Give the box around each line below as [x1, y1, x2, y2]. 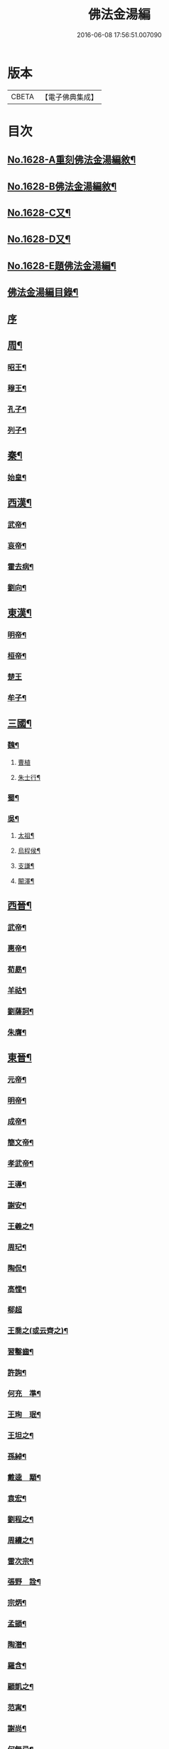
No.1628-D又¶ [7, 233, 71, 245]
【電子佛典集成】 [40, 92, 98, 102]
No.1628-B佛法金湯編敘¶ [7, 180, 117, 193]
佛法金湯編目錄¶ [7, 286, 79, 298]
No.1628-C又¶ [7, 207, 71, 219]
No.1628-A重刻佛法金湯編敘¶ [7, 154, 136, 166]
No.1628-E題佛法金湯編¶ [7, 260, 116, 272]
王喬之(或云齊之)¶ [7, 1326, 69, 1336]
